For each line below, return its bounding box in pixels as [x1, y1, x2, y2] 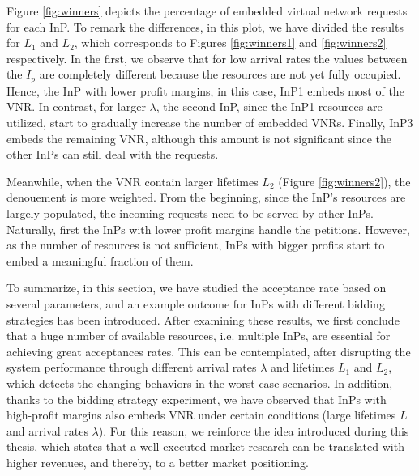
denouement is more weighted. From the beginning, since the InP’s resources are [6, 189, 406, 206]
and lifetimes [271, 359, 335, 376]
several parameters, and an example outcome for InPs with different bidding [6, 295, 385, 312]
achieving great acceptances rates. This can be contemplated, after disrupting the [6, 342, 411, 359]
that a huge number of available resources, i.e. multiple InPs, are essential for [6, 327, 391, 344]
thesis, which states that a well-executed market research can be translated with [6, 438, 404, 455]
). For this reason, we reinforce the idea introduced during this [98, 422, 409, 439]
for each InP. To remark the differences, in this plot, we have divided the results [6, 18, 404, 35]
